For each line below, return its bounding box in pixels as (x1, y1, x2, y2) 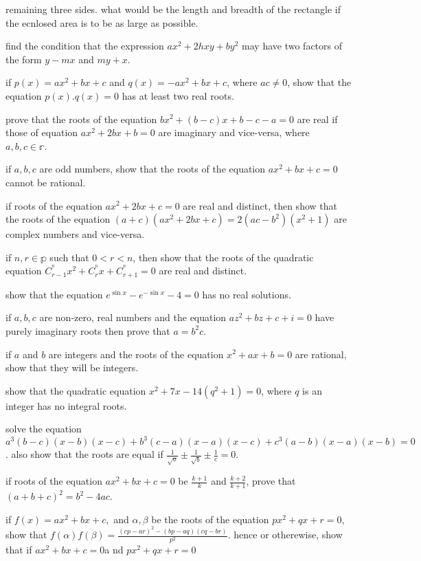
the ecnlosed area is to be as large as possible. (5, 15, 198, 30)
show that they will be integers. (5, 360, 139, 375)
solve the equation (5, 421, 82, 436)
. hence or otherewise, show (227, 527, 343, 542)
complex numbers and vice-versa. (5, 227, 145, 241)
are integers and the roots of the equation (48, 346, 224, 361)
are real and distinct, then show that (183, 198, 337, 212)
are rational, (295, 346, 347, 361)
